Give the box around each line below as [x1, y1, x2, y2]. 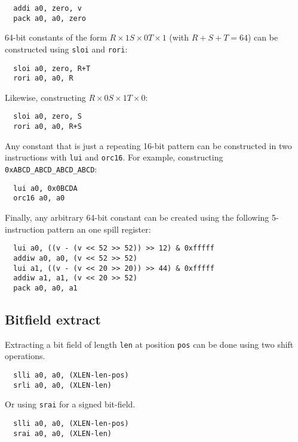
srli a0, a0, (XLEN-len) [13, 381, 112, 390]
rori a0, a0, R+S [13, 122, 82, 131]
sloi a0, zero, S [13, 112, 82, 121]
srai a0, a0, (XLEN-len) [13, 429, 112, 438]
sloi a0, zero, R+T [13, 64, 91, 73]
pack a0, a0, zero [13, 14, 87, 23]
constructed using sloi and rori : [5, 42, 128, 55]
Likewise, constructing [5, 91, 86, 103]
